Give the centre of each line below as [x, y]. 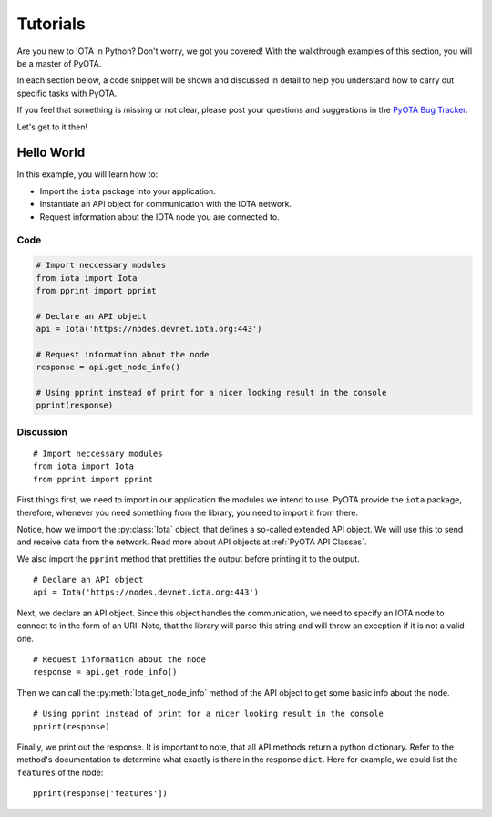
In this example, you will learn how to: [87, 174]
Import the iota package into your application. [128, 191]
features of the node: [60, 772]
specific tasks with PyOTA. [67, 93]
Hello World [51, 153]
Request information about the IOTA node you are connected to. [159, 217]
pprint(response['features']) [101, 794]
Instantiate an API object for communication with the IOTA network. [165, 204]
